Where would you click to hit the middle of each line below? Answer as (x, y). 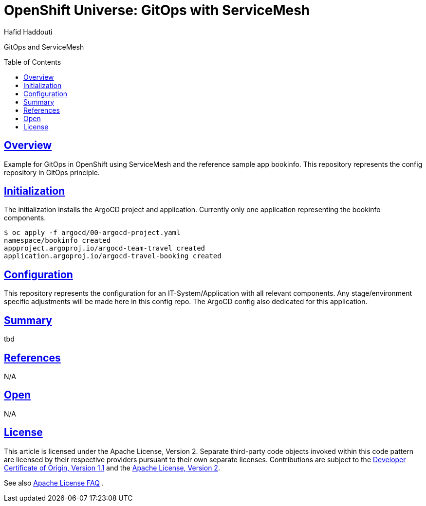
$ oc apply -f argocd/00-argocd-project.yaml (92, 233)
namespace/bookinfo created (57, 241)
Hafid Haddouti (28, 32)
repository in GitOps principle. (52, 172)
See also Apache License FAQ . (54, 483)
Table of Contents (33, 62)
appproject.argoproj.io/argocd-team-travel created (105, 248)
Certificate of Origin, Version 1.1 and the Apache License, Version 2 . (112, 468)
